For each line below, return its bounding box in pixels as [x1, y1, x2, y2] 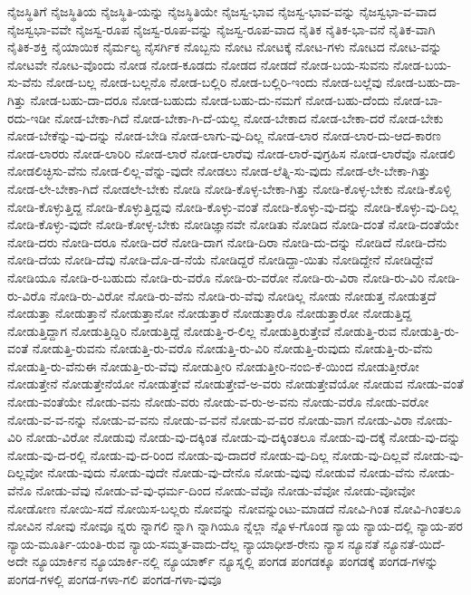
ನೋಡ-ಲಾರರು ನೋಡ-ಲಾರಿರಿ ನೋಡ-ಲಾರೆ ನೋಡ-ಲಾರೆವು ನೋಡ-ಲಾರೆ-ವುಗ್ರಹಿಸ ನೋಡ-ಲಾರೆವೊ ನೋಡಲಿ [7, 143, 456, 162]
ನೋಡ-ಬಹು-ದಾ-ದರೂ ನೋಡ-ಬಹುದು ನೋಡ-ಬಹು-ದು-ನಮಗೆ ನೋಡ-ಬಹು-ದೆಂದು [30, 90, 389, 109]
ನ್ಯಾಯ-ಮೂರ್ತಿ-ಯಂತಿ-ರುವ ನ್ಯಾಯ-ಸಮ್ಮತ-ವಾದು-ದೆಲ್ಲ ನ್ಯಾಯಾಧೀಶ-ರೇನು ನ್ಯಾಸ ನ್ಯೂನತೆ [7, 533, 380, 552]
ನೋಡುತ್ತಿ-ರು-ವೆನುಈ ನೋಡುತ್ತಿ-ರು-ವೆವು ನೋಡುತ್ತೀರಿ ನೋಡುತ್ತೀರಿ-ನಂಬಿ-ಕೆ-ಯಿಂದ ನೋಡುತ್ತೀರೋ [7, 356, 419, 375]
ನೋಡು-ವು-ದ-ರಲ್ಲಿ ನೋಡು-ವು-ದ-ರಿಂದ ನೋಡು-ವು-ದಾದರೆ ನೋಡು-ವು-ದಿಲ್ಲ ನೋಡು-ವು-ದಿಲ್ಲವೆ [7, 445, 409, 464]
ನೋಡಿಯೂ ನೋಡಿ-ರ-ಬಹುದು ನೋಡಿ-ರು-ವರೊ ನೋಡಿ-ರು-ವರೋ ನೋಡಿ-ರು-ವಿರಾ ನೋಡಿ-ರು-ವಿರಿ [7, 267, 425, 286]
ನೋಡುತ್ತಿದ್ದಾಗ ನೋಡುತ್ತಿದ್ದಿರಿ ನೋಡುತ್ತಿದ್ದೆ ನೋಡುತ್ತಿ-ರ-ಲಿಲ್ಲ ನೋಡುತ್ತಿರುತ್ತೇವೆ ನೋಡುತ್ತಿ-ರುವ [7, 321, 397, 340]
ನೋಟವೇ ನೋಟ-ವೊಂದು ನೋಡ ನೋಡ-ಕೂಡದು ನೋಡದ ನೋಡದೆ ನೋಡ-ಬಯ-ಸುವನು [7, 54, 389, 73]
